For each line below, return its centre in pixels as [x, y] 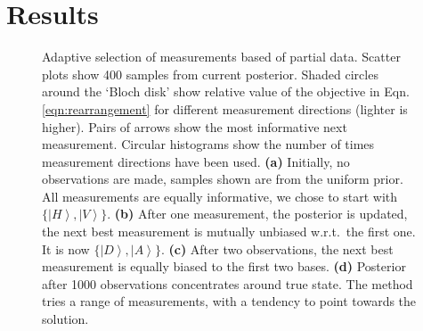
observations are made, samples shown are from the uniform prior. [223, 179]
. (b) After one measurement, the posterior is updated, [257, 214]
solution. [65, 319]
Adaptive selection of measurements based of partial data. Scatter [221, 57]
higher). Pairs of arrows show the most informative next [195, 126]
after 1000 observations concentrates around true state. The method [228, 283]
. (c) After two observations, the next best [277, 248]
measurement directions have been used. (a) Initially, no [196, 161]
